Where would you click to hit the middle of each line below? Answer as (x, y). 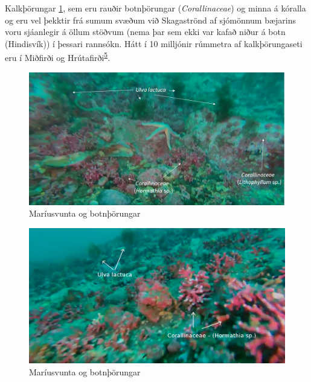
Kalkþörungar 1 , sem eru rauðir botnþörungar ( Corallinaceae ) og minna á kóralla (155, 8)
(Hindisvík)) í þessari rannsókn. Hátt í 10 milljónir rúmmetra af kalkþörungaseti (154, 43)
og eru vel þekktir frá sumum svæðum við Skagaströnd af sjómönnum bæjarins (151, 20)
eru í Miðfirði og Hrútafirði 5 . (58, 57)
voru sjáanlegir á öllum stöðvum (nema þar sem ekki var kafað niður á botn (145, 32)
